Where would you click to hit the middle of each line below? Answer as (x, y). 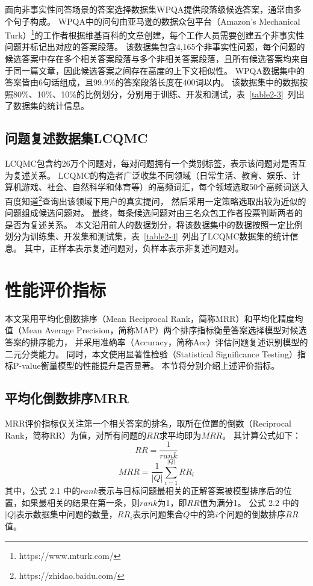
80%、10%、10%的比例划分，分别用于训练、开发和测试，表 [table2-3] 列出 (159, 94)
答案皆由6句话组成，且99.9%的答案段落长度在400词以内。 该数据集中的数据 (152, 82)
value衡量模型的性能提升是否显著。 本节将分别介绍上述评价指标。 (151, 365)
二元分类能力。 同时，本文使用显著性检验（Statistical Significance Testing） (151, 353)
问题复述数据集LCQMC (76, 138)
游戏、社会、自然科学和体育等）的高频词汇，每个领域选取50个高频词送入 (165, 187)
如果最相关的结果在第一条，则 (80, 502)
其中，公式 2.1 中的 (43, 491)
